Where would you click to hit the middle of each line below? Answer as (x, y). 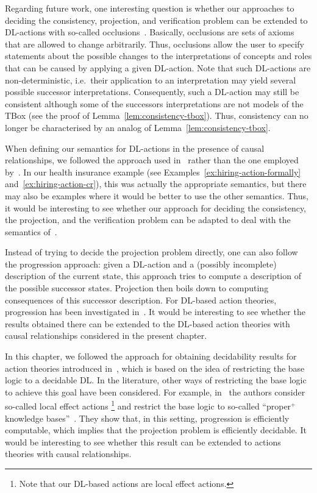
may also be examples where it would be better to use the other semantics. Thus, (157, 195)
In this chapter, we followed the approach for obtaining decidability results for (151, 356)
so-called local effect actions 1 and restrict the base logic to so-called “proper (148, 405)
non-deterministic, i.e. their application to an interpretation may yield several (151, 80)
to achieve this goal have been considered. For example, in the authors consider (155, 392)
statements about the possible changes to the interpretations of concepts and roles (158, 56)
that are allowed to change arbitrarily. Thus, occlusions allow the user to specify (155, 44)
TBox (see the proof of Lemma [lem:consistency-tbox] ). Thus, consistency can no (157, 115)
